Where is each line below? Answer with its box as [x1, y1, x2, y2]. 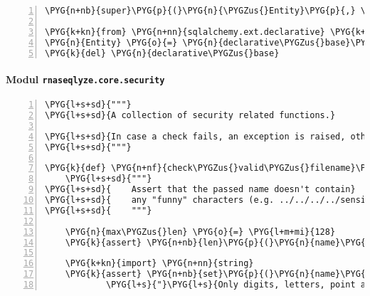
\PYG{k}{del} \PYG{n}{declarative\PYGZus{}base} [45, 48, 280, 58]
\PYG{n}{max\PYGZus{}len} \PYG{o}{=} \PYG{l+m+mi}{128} [65, 226, 336, 237]
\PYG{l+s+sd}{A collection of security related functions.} [45, 110, 336, 121]
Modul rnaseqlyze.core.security [6, 71, 165, 86]
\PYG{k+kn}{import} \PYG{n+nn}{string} [65, 258, 254, 269]
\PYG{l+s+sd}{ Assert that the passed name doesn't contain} [45, 184, 356, 195]
